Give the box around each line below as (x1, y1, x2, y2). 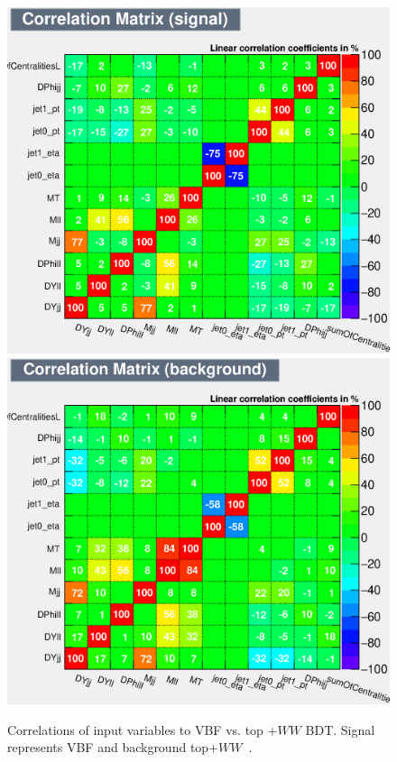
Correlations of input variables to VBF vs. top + (7, 720, 278, 739)
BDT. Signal (305, 720, 375, 739)
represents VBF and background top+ (7, 738, 219, 757)
